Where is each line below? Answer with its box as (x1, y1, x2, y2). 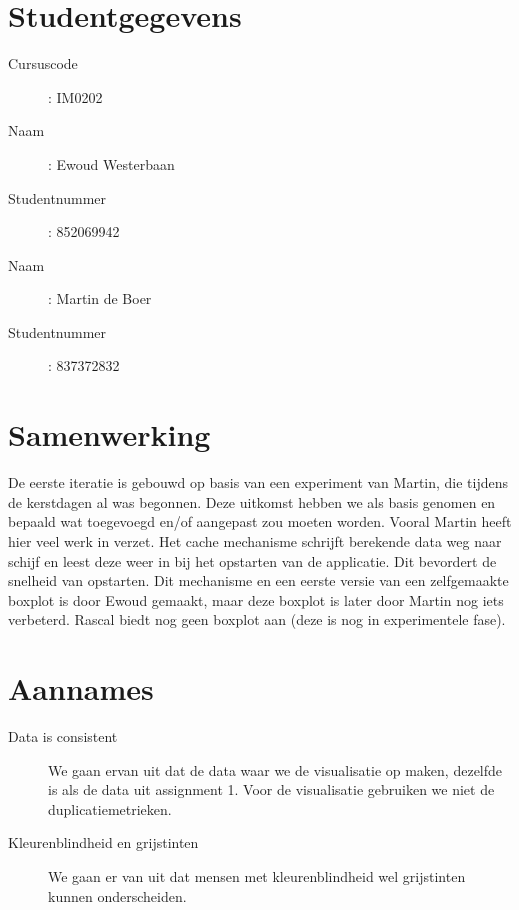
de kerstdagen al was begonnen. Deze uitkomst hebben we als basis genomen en (8, 491, 496, 512)
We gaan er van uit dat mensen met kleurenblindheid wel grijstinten (48, 866, 466, 887)
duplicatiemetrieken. (48, 798, 172, 819)
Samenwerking (8, 414, 211, 455)
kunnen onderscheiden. (48, 885, 187, 906)
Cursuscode (8, 53, 78, 74)
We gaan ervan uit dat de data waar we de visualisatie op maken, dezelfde (48, 759, 503, 780)
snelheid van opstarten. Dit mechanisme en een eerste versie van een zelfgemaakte (8, 570, 509, 591)
